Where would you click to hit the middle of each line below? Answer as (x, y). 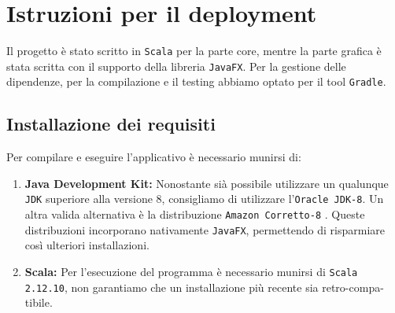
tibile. (39, 302)
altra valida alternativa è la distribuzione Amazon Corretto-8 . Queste (195, 214)
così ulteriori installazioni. (87, 245)
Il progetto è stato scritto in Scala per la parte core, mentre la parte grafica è (194, 51)
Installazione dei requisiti (111, 124)
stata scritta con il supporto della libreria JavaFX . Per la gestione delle (176, 66)
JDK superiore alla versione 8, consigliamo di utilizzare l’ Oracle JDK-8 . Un (204, 199)
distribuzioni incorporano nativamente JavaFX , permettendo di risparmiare (205, 229)
